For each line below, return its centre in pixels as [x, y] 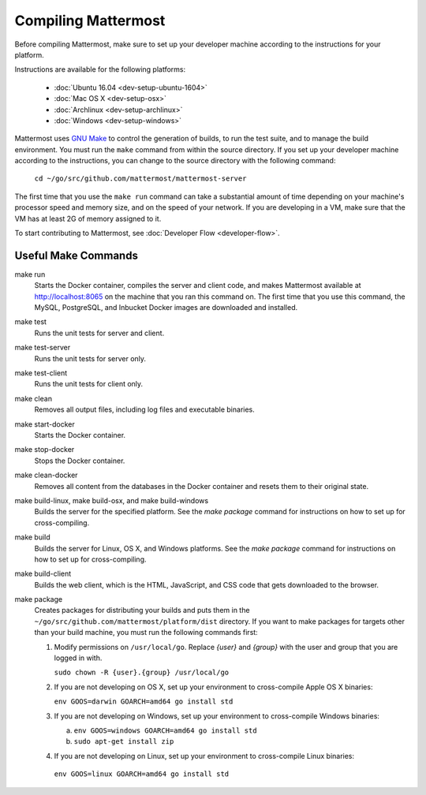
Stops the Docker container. [80, 461]
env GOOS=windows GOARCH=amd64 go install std [165, 730]
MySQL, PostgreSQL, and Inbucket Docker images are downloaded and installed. [166, 308]
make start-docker [45, 424]
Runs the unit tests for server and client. [99, 333]
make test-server [43, 348]
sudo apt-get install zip [124, 742]
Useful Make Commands [76, 255]
